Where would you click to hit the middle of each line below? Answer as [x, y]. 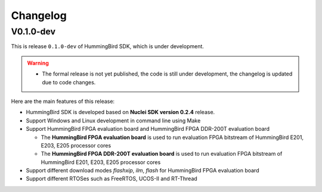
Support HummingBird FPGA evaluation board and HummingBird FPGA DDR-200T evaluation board [148, 129]
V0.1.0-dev [33, 32]
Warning [38, 63]
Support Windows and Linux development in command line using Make [113, 120]
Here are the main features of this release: [63, 101]
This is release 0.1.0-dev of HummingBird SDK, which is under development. [107, 46]
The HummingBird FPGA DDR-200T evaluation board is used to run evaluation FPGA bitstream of [162, 154]
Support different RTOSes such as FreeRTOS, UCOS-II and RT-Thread [112, 179]
